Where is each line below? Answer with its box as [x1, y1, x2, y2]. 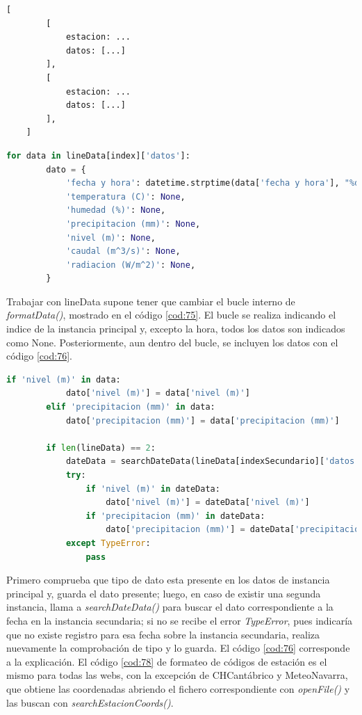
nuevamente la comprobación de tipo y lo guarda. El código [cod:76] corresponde [6, 641, 350, 655]
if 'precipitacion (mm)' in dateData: [85, 511, 265, 521]
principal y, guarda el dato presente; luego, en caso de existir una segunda [6, 586, 321, 600]
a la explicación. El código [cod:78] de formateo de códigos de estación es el [6, 654, 327, 668]
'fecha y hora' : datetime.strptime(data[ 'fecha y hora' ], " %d [65, 178, 360, 188]
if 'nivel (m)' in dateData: [85, 483, 220, 494]
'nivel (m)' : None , [65, 232, 156, 243]
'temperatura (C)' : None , [65, 191, 186, 202]
